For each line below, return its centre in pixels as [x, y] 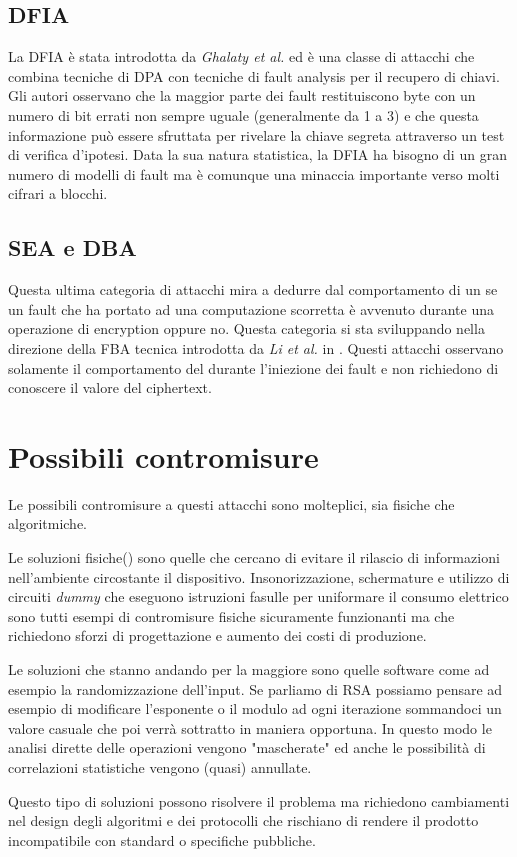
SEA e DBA [72, 247]
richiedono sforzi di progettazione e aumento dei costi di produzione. [217, 635]
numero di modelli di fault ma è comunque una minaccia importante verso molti [254, 173]
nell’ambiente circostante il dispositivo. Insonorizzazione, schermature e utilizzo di [259, 576]
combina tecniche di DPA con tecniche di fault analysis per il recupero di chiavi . [254, 75]
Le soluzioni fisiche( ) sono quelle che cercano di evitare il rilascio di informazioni [254, 557]
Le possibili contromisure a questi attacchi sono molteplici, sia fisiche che [231, 503]
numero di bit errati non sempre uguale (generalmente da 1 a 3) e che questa [243, 114]
